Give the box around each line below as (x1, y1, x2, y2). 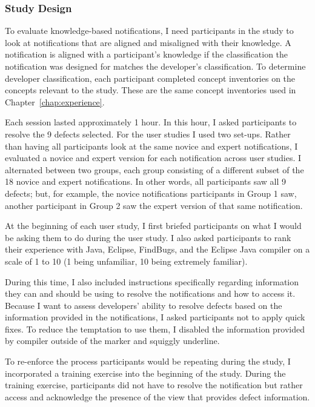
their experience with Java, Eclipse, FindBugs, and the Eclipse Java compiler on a (5, 243, 310, 256)
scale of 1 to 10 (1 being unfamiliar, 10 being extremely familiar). (5, 254, 248, 267)
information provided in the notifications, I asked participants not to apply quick (5, 311, 305, 323)
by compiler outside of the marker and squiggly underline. (5, 334, 220, 347)
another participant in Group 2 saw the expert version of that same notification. (5, 199, 303, 211)
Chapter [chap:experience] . (5, 95, 105, 108)
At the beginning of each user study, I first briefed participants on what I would (5, 219, 302, 232)
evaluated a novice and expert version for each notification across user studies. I (5, 151, 302, 164)
